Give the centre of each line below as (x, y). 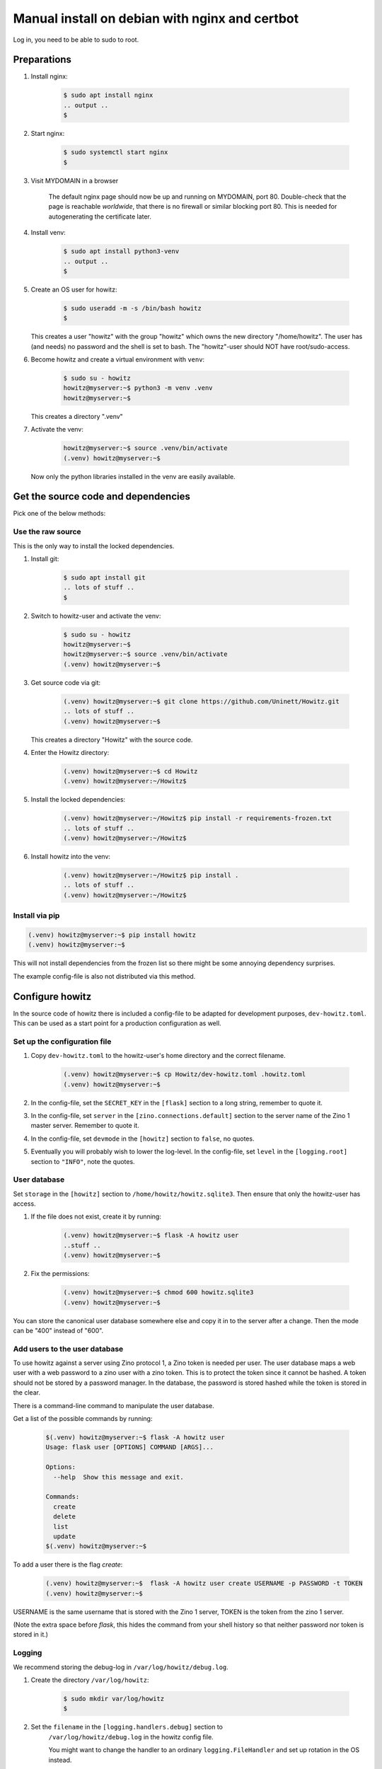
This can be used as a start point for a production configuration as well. (117, 1023)
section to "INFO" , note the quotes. (83, 1161)
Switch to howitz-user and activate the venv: (96, 616)
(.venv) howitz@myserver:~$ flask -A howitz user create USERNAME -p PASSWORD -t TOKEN (204, 1584)
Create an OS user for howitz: (74, 289)
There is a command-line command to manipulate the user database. (114, 1405)
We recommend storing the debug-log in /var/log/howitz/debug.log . (121, 1667)
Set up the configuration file (62, 1042)
